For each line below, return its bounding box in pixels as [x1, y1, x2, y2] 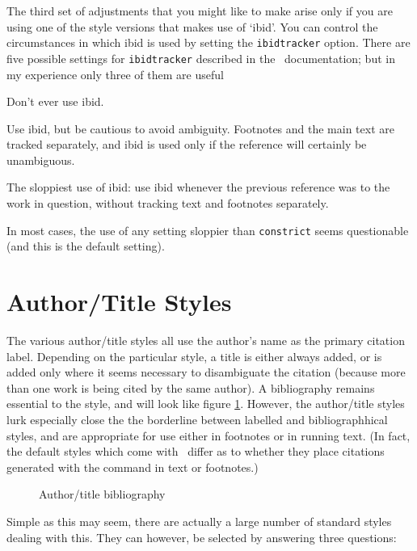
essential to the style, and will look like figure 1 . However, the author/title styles [6, 395, 405, 412]
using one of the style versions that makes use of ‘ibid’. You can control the [6, 18, 378, 35]
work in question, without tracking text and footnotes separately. [6, 195, 329, 212]
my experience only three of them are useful [6, 65, 224, 82]
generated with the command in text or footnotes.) [6, 458, 259, 475]
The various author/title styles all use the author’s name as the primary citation [6, 332, 405, 349]
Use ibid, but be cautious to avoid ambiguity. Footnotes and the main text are [6, 120, 394, 137]
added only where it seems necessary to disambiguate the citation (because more [6, 364, 406, 381]
